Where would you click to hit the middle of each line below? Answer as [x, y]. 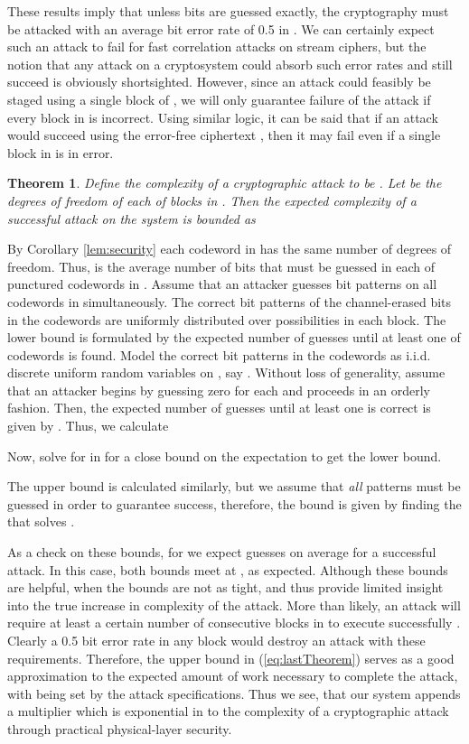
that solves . [41, 521]
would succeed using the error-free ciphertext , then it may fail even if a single [224, 135]
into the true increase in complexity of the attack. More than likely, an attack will [234, 604]
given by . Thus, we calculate [88, 426]
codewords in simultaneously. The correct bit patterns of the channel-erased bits [230, 301]
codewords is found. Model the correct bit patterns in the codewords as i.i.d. [219, 354]
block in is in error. [61, 152]
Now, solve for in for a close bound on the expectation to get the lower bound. [225, 456]
